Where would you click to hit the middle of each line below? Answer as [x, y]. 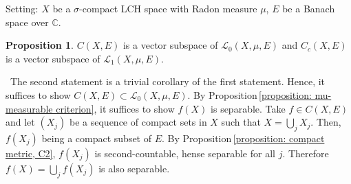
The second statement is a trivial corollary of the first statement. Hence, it [168, 81]
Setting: [22, 8]
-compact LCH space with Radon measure [168, 8]
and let [20, 122]
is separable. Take [248, 108]
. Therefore [306, 153]
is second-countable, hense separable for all [185, 153]
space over [27, 22]
